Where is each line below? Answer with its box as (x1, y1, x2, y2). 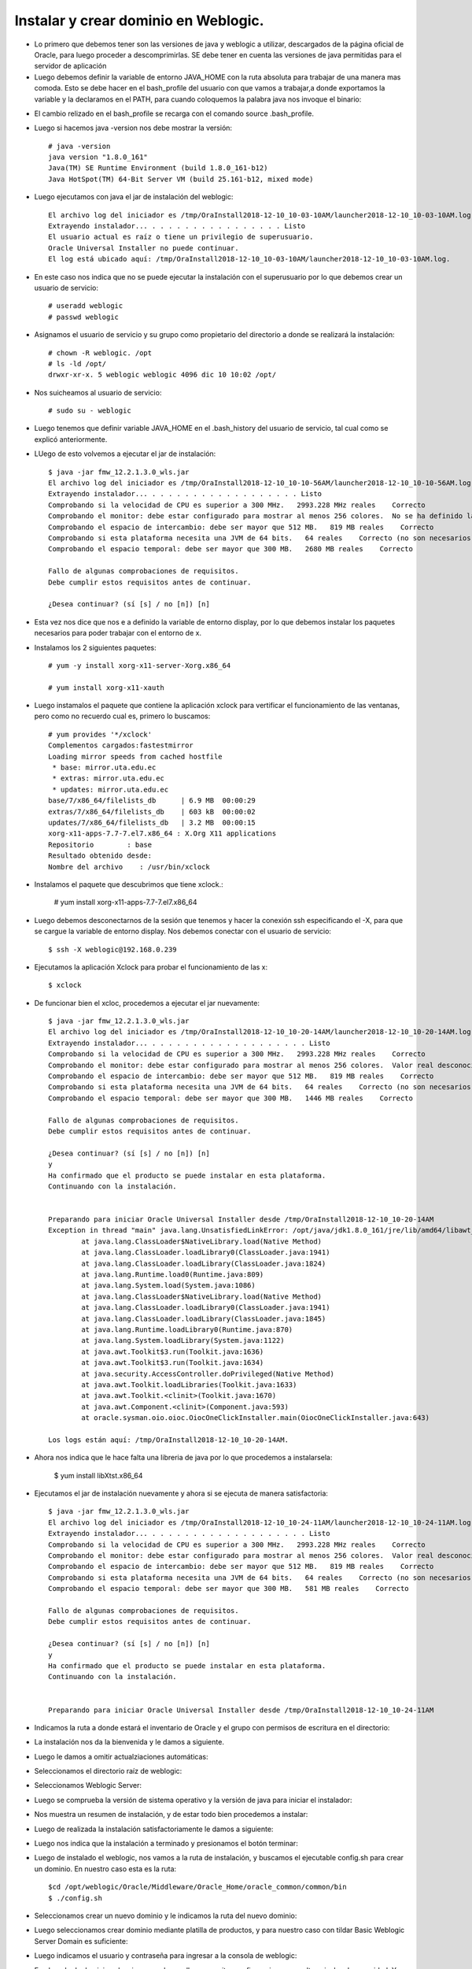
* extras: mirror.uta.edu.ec (52, 774, 165, 783)
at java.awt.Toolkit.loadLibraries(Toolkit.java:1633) (81, 1380, 297, 1389)
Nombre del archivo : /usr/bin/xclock (48, 862, 210, 871)
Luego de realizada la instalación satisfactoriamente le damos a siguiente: (34, 1824, 274, 1834)
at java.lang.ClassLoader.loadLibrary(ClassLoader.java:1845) (81, 1314, 326, 1323)
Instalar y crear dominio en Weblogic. (14, 12, 264, 29)
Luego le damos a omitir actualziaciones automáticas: (34, 1752, 208, 1761)
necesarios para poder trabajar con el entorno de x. (34, 629, 202, 638)
